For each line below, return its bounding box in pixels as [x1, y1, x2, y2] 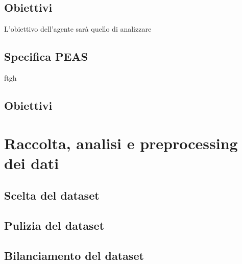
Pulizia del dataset [4, 218, 105, 233]
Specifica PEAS [4, 49, 88, 64]
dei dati [4, 152, 59, 173]
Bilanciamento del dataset [4, 247, 144, 263]
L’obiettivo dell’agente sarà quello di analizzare [4, 23, 152, 34]
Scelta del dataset [4, 187, 100, 203]
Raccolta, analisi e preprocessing [4, 132, 238, 153]
